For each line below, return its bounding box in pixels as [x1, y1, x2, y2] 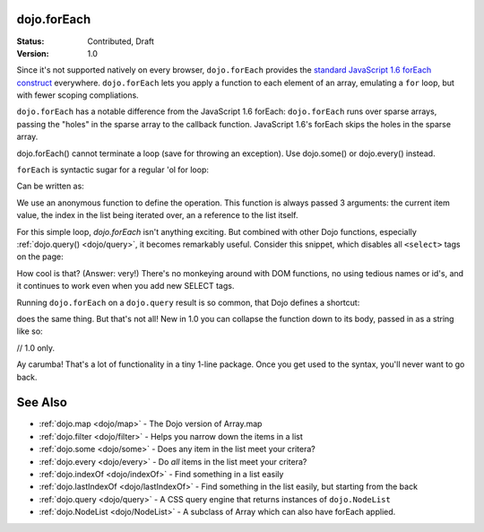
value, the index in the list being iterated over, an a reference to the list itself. [16, 210, 298, 221]
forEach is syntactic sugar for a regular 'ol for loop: [16, 164, 210, 175]
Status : [16, 36, 45, 47]
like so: [16, 326, 44, 336]
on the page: [16, 251, 64, 262]
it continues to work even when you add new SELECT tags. [16, 281, 235, 292]
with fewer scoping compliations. [16, 90, 139, 100]
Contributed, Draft [87, 36, 154, 47]
